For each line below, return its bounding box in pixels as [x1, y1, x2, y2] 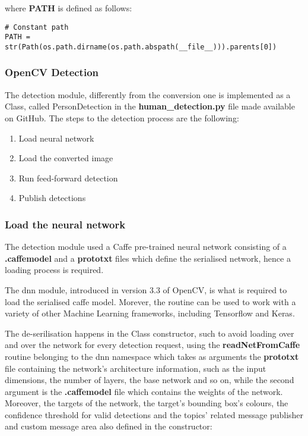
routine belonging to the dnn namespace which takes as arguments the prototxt [5, 350, 299, 362]
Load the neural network [5, 217, 126, 231]
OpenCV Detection [5, 65, 99, 80]
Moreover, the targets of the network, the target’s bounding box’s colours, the [5, 397, 288, 409]
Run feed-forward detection [18, 171, 118, 184]
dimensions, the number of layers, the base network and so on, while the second [5, 374, 294, 386]
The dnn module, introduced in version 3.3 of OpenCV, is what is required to [5, 283, 287, 296]
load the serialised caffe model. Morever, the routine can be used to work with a [5, 295, 296, 308]
